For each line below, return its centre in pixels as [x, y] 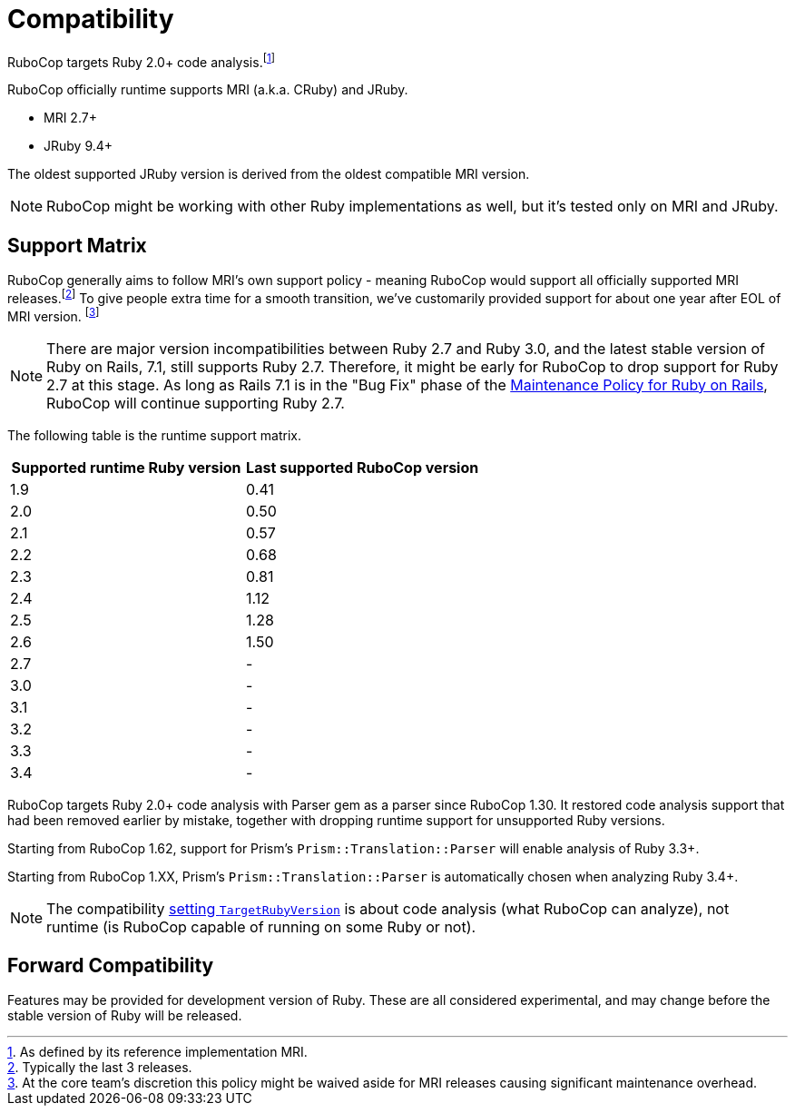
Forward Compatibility [111, 965]
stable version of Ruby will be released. [125, 1016]
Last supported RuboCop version [363, 467]
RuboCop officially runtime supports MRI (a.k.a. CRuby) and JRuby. [208, 90]
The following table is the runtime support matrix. [154, 435]
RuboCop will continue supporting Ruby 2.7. [196, 403]
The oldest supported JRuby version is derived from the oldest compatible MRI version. [269, 174]
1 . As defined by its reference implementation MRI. [157, 1052]
